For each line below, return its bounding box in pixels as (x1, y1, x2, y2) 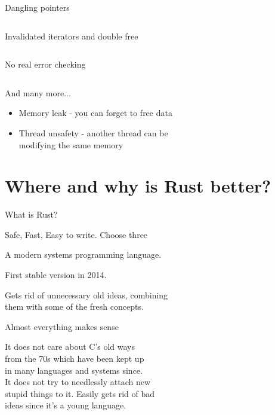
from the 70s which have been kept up (5, 352, 144, 365)
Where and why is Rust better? (5, 173, 271, 198)
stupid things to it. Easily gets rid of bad (5, 387, 155, 399)
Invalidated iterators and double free (5, 29, 138, 42)
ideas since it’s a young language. (5, 399, 126, 411)
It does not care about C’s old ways (5, 340, 135, 353)
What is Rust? (5, 208, 58, 221)
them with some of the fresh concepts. (5, 300, 144, 313)
